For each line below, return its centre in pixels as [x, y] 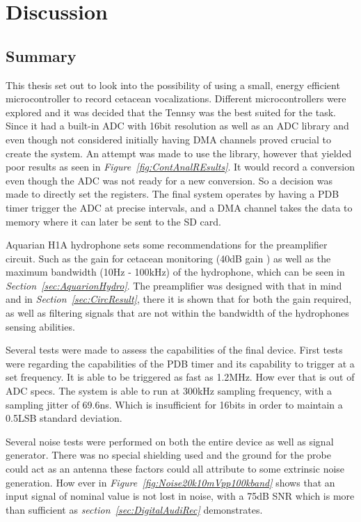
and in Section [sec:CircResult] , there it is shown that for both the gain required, [179, 299]
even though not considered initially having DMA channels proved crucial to [168, 139]
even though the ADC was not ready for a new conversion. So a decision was [169, 180]
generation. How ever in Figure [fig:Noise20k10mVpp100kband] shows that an [170, 482]
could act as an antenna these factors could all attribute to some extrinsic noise [175, 469]
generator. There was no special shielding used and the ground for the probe [169, 455]
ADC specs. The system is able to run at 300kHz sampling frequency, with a [169, 391]
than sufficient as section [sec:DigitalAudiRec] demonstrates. [134, 509]
